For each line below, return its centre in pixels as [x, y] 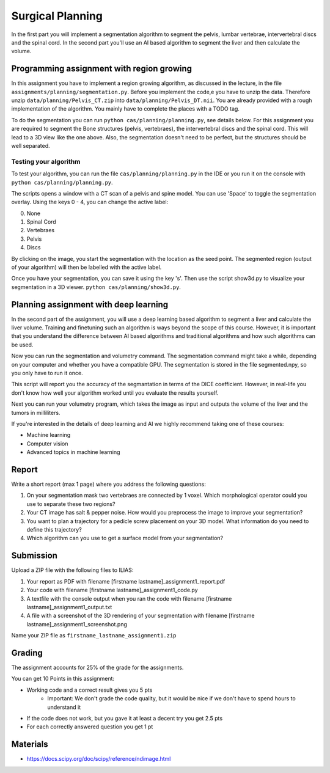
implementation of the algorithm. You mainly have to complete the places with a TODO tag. [125, 109]
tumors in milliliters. [36, 412]
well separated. [31, 145]
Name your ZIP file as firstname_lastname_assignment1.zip [94, 636]
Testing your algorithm [46, 161]
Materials [30, 745]
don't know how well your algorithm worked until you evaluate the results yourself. [115, 393]
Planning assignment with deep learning [90, 305]
